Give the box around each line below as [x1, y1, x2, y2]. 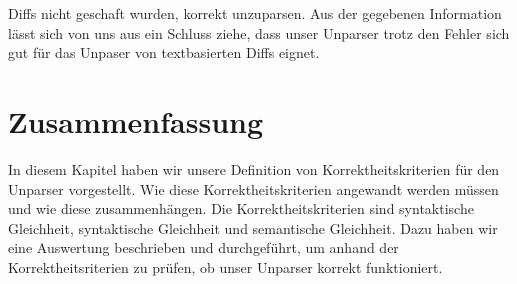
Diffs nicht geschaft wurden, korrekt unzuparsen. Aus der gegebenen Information [8, 3, 502, 23]
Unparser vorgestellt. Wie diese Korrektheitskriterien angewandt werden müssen [8, 178, 499, 199]
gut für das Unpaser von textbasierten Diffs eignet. [8, 42, 320, 63]
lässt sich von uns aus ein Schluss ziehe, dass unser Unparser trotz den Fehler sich [8, 22, 510, 43]
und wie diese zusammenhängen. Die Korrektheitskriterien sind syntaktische [8, 198, 474, 219]
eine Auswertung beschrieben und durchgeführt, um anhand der [8, 237, 399, 258]
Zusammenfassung [8, 100, 264, 141]
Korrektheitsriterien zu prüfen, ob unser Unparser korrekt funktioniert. [8, 256, 443, 277]
